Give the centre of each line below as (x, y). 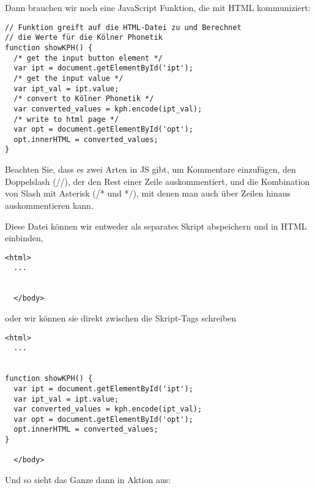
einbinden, (24, 238)
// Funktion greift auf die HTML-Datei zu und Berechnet (123, 27)
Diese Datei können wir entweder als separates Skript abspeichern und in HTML (156, 226)
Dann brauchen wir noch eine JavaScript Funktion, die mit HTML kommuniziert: (158, 7)
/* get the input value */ (69, 78)
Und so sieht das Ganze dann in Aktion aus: (88, 480)
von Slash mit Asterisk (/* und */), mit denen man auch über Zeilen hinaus (148, 193)
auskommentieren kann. (49, 205)
